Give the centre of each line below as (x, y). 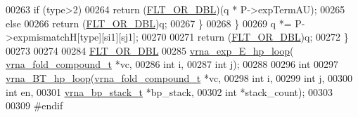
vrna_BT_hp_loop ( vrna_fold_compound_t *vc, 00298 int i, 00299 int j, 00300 (179, 77)
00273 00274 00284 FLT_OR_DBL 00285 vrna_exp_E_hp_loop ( (150, 50)
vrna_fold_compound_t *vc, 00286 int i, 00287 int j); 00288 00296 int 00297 (172, 64)
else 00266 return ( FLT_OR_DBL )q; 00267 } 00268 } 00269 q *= (149, 23)
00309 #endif (34, 105)
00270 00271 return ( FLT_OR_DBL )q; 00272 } (245, 37)
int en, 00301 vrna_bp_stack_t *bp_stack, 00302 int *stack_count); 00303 (170, 91)
